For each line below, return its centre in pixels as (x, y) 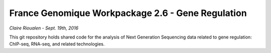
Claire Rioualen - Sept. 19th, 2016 (44, 28)
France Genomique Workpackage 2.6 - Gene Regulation (128, 13)
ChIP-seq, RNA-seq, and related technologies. (57, 44)
